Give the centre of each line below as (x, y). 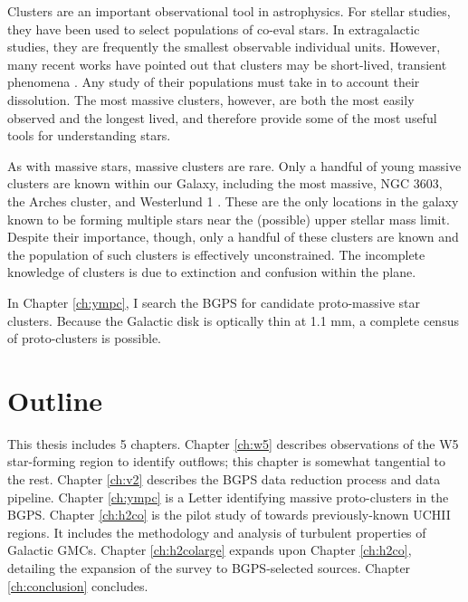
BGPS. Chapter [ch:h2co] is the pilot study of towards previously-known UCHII (229, 515)
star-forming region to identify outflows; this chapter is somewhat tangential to (226, 461)
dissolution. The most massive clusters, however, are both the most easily (211, 99)
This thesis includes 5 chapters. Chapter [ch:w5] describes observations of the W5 (233, 443)
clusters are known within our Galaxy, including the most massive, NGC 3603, (225, 183)
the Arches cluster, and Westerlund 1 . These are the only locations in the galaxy (233, 201)
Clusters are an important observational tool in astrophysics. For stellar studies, (229, 11)
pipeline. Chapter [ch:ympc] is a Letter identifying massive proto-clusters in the (228, 497)
